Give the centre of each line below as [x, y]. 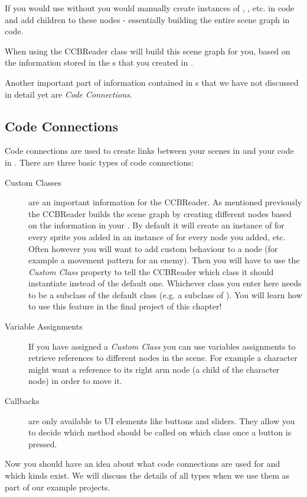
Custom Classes [33, 182]
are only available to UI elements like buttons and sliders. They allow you [162, 420]
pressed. [43, 443]
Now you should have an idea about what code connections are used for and [143, 464]
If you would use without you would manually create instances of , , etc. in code [150, 8]
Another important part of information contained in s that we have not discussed [152, 82]
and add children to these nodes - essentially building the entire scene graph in [147, 19]
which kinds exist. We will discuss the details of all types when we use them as [147, 475]
